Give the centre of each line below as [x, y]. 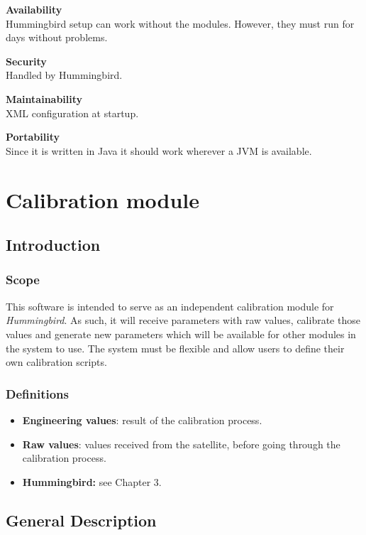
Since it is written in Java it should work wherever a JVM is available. [159, 150]
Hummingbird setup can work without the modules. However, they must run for [180, 23]
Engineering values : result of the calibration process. [142, 420]
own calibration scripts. [56, 362]
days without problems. [57, 37]
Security [26, 61]
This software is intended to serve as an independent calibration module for [170, 306]
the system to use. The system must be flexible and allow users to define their [175, 348]
